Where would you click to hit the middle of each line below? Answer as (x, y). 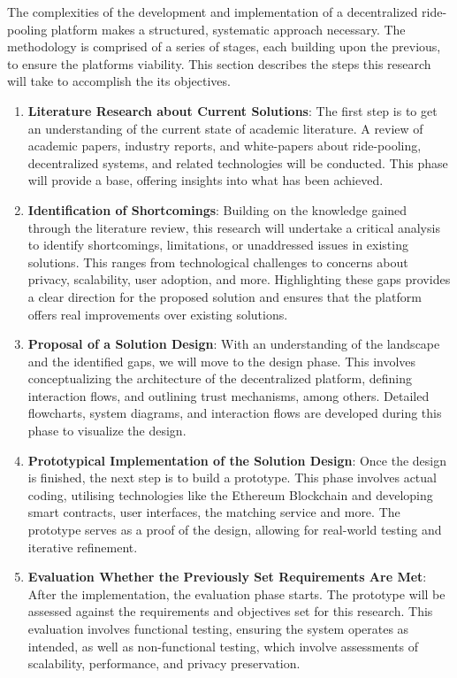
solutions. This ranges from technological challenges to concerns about (218, 262)
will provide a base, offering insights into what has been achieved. (206, 180)
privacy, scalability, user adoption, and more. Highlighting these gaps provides (239, 279)
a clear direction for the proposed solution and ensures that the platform (225, 296)
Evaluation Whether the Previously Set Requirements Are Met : (227, 577)
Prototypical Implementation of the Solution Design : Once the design (237, 460)
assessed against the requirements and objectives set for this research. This (230, 611)
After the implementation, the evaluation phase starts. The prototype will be (236, 593)
